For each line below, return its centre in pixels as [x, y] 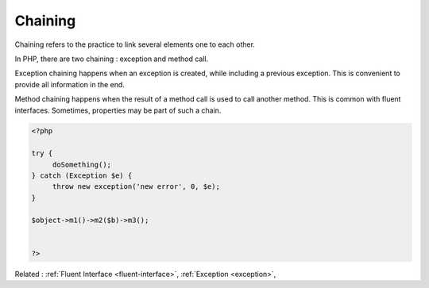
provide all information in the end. [70, 84]
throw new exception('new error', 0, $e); [136, 187]
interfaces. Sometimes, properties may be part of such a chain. [118, 110]
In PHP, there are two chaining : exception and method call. [112, 59]
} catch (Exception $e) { [82, 176]
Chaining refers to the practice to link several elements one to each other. [135, 44]
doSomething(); [81, 164]
